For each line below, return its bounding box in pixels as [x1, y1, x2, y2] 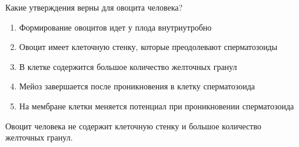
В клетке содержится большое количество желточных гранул [19, 60, 237, 72]
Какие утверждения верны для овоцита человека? [5, 1, 183, 13]
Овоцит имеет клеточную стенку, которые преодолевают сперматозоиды [19, 41, 278, 53]
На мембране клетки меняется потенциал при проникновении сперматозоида [19, 99, 294, 112]
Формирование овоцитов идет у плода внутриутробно [19, 21, 212, 33]
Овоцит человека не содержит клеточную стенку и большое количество [5, 119, 261, 132]
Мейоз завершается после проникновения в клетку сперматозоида [19, 80, 255, 92]
